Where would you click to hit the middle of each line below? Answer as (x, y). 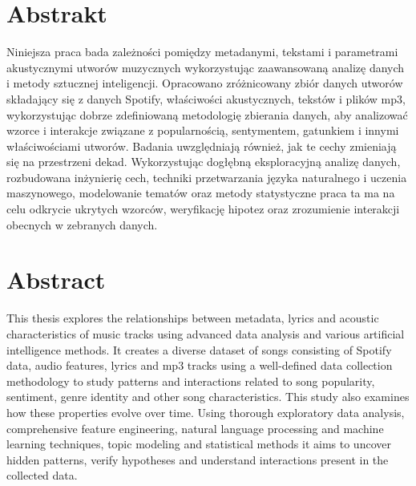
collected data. (42, 475)
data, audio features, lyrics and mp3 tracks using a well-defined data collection (200, 365)
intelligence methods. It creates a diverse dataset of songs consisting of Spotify (199, 349)
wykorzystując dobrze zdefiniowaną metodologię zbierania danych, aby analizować (207, 114)
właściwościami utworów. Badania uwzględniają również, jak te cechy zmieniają (202, 146)
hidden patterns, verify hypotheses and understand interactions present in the (198, 459)
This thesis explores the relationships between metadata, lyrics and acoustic (193, 318)
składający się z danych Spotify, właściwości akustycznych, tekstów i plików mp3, (206, 98)
